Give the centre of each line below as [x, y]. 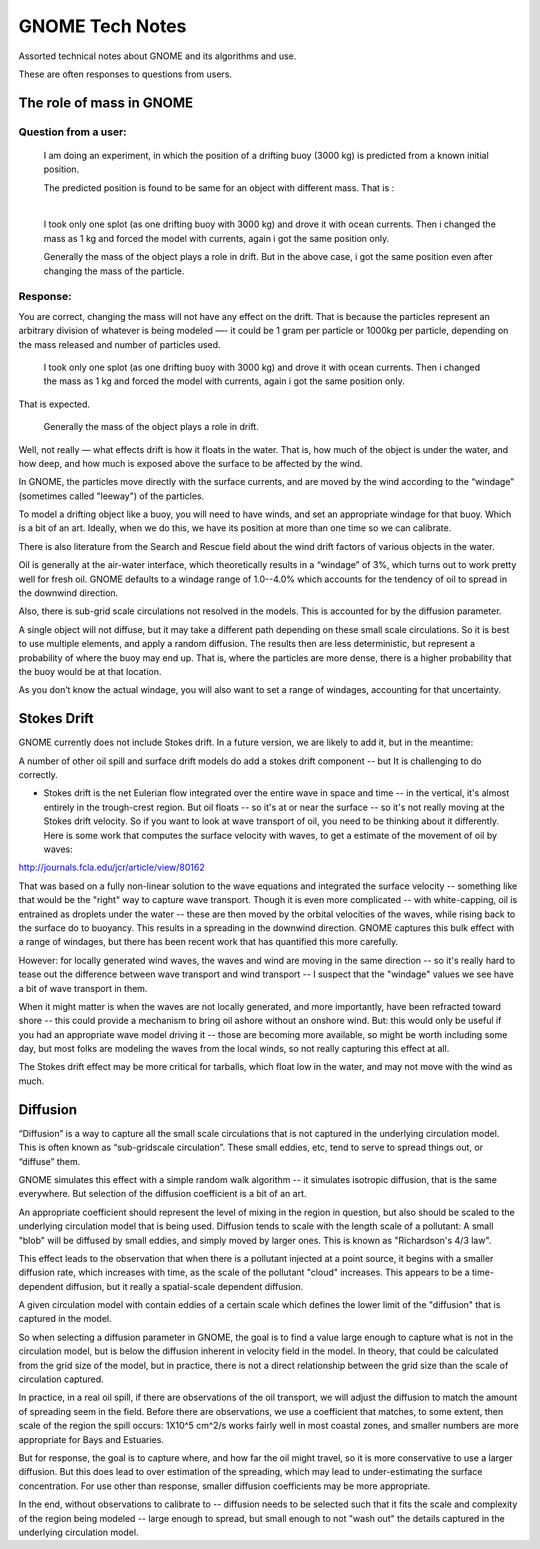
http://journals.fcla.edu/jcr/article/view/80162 [111, 867]
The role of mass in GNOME [106, 102]
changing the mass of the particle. [114, 271]
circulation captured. [61, 1379]
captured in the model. [65, 1319]
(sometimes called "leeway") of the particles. [111, 496]
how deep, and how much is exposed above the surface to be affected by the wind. [190, 463]
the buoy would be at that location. [90, 671]
